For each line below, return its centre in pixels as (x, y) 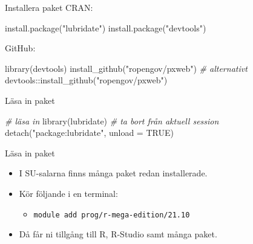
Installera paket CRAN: (49, 7)
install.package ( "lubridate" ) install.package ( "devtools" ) (106, 27)
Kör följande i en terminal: (68, 193)
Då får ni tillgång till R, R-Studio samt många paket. (118, 234)
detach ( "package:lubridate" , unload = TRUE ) (89, 133)
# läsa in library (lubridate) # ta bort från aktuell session (112, 120)
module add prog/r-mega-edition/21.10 (112, 215)
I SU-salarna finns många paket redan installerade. (113, 173)
